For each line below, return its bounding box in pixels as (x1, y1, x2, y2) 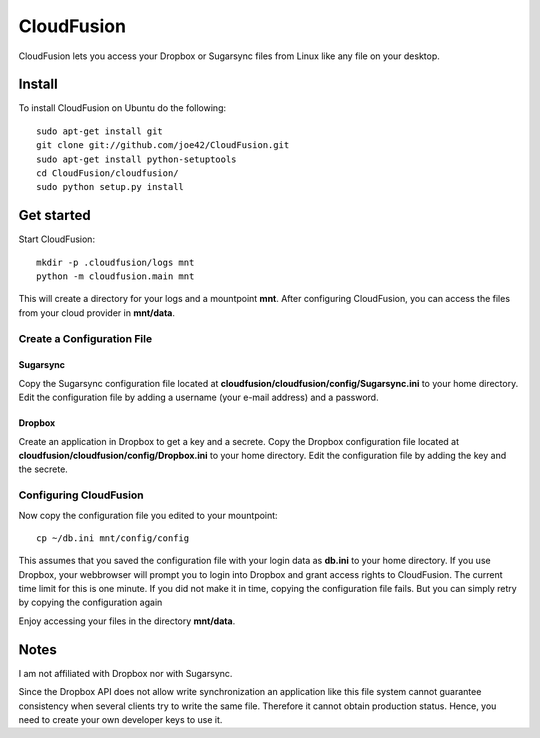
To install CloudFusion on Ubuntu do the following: (18, 102, 227, 114)
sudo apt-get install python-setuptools (36, 153, 237, 165)
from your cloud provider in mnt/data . (18, 306, 175, 319)
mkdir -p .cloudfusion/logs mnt (36, 256, 195, 268)
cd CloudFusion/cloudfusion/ (36, 168, 179, 179)
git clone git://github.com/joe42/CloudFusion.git (36, 140, 290, 151)
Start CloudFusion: (18, 233, 95, 245)
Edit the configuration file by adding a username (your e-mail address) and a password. (18, 391, 379, 404)
